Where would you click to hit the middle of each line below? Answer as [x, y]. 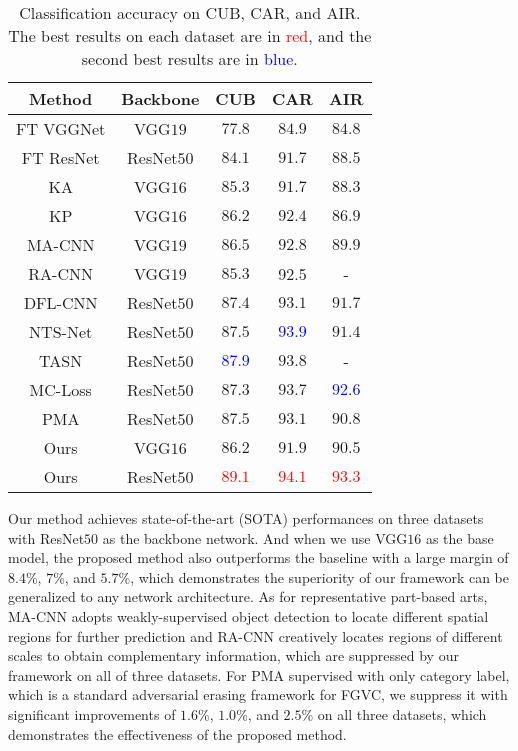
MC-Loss [60, 389]
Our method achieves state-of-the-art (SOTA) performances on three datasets [246, 518]
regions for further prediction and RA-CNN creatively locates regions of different [255, 635]
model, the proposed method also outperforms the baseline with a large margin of [258, 557]
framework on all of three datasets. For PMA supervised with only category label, [259, 674]
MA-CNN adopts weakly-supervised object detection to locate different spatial [248, 615]
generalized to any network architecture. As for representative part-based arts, [248, 596]
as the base [459, 537]
